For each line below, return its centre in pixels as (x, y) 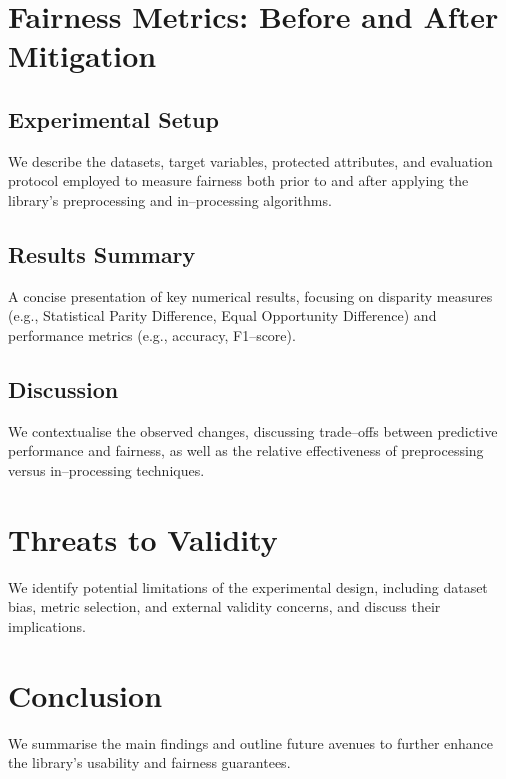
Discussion (63, 388)
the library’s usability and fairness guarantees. (149, 762)
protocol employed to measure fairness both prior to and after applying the (238, 180)
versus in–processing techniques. (106, 469)
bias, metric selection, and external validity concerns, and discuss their (224, 606)
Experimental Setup (113, 118)
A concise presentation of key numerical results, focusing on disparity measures (250, 295)
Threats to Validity (143, 538)
